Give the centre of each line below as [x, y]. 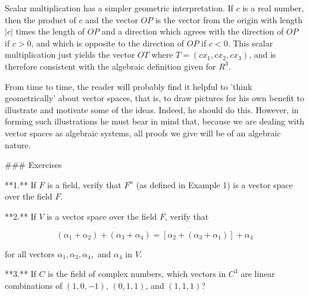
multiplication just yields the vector [70, 54]
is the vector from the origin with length [229, 19]
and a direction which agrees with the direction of [193, 31]
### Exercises [33, 165]
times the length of [50, 31]
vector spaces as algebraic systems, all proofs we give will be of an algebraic [143, 133]
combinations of [34, 285]
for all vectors [30, 253]
